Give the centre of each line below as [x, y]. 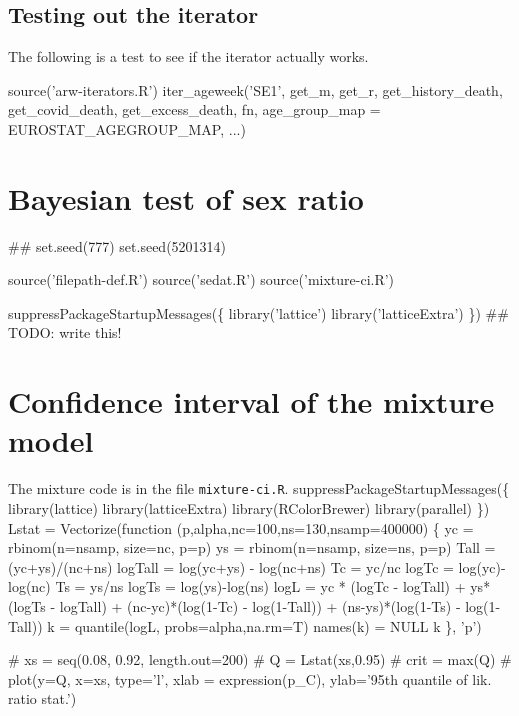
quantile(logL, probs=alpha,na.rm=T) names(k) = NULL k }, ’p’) [278, 625]
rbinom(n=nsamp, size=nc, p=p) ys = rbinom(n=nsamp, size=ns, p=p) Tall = [252, 547]
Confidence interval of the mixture [251, 401]
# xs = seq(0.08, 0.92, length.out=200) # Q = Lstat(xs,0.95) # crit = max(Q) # [260, 659]
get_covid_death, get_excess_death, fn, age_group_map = [194, 109]
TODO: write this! [65, 332]
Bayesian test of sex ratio [186, 197]
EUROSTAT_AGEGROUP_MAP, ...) [127, 128]
